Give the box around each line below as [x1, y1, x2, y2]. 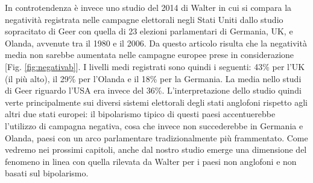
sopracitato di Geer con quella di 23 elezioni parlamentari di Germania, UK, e [5, 25, 293, 37]
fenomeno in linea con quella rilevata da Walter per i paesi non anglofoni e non [5, 155, 297, 167]
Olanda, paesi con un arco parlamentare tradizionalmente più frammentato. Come [5, 131, 308, 144]
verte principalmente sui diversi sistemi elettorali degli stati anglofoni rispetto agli [5, 95, 308, 108]
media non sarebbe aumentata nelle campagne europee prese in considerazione [5, 48, 294, 61]
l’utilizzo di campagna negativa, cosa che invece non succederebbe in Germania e [5, 119, 303, 132]
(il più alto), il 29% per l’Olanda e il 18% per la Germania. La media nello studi [5, 72, 302, 85]
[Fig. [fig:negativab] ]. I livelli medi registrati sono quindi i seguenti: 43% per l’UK [5, 60, 305, 72]
